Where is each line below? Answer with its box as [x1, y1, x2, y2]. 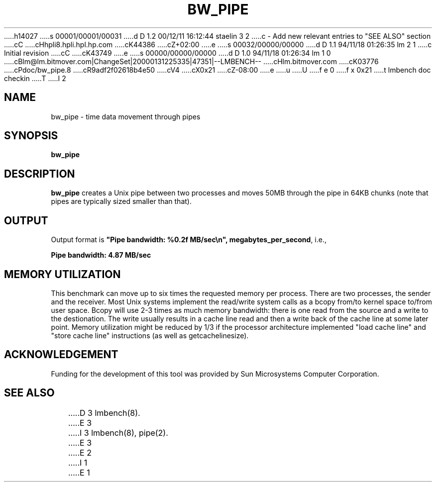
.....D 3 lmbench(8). [68, 407, 140, 418]
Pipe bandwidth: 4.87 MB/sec [51, 251, 151, 260]
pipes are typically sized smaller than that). [51, 197, 192, 206]
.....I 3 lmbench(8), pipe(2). [68, 427, 168, 438]
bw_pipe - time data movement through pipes [51, 112, 201, 121]
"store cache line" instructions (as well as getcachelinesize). [51, 331, 249, 340]
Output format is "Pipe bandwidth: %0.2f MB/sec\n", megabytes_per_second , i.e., [51, 235, 327, 244]
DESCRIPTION [4, 167, 75, 180]
